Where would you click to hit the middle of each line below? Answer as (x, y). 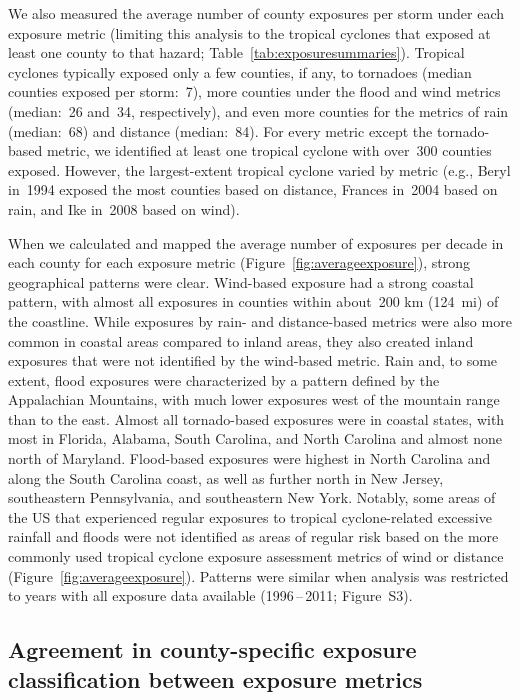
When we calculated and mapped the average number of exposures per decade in (256, 242)
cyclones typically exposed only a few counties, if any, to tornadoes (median (240, 71)
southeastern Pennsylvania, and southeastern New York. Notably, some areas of (252, 497)
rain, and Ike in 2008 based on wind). (124, 208)
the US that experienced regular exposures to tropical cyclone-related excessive (250, 516)
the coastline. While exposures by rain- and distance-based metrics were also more (260, 320)
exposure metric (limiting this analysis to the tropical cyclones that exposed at (249, 32)
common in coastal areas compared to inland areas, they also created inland (241, 340)
